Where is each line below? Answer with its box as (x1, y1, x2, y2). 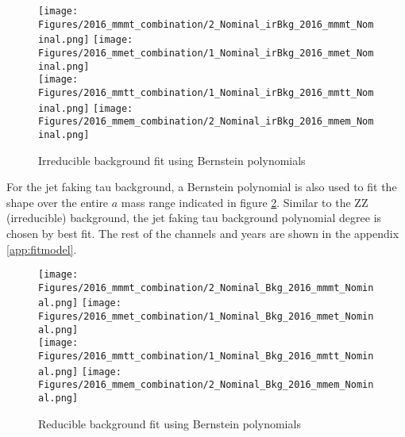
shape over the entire (6, 194, 109, 210)
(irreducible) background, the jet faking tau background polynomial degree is (6, 209, 382, 226)
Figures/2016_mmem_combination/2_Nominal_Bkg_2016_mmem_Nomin (38, 379, 374, 391)
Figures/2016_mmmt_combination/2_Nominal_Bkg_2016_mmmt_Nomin (38, 282, 374, 293)
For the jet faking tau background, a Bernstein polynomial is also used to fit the (6, 178, 397, 195)
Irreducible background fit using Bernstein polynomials (38, 151, 306, 168)
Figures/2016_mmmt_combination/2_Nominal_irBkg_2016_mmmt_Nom (38, 18, 374, 30)
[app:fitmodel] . (6, 240, 77, 257)
